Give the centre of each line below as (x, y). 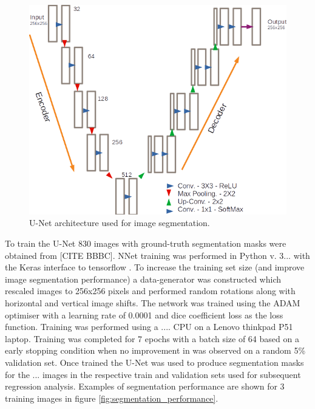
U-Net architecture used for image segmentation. (120, 223)
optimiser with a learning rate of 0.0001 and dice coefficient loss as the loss (144, 314)
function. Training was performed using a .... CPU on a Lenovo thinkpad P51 (149, 327)
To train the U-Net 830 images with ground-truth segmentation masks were (146, 243)
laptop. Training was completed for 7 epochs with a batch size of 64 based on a (152, 338)
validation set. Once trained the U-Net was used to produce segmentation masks (154, 362)
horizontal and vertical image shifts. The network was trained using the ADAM (153, 303)
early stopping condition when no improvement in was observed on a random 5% (155, 350)
